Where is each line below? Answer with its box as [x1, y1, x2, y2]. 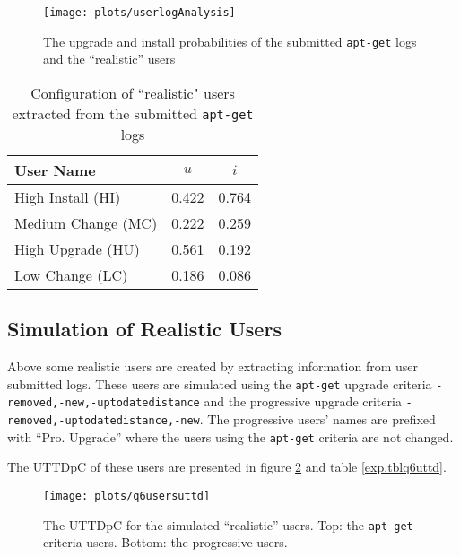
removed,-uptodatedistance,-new [7, 414, 200, 428]
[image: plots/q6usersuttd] [43, 489, 211, 502]
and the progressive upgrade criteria [204, 392, 402, 411]
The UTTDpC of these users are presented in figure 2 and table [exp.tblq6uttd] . [7, 457, 447, 476]
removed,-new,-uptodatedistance [7, 396, 200, 410]
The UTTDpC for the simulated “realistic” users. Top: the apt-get [43, 515, 413, 534]
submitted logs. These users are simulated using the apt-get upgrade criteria [7, 374, 432, 393]
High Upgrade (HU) [14, 238, 140, 259]
